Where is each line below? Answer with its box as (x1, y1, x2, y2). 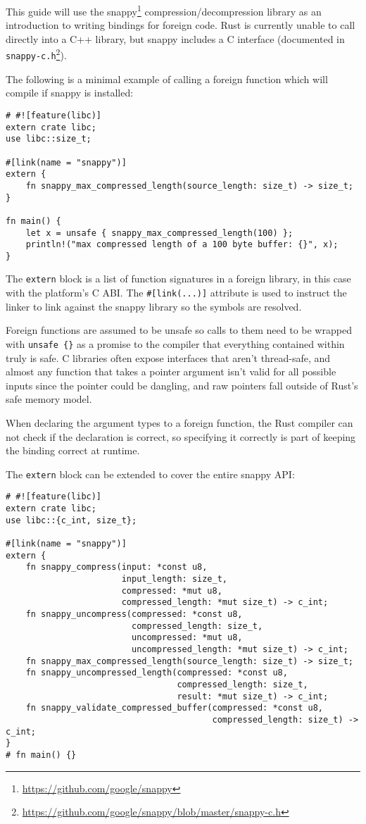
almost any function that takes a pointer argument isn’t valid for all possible (6, 364, 336, 379)
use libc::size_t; (6, 134, 91, 144)
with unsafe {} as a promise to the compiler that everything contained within (6, 336, 345, 351)
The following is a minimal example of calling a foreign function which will (6, 71, 328, 86)
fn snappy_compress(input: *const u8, (25, 562, 208, 573)
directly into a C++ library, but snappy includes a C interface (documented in (6, 31, 345, 46)
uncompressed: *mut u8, (131, 632, 243, 643)
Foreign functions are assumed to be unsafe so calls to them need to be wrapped (6, 323, 352, 337)
